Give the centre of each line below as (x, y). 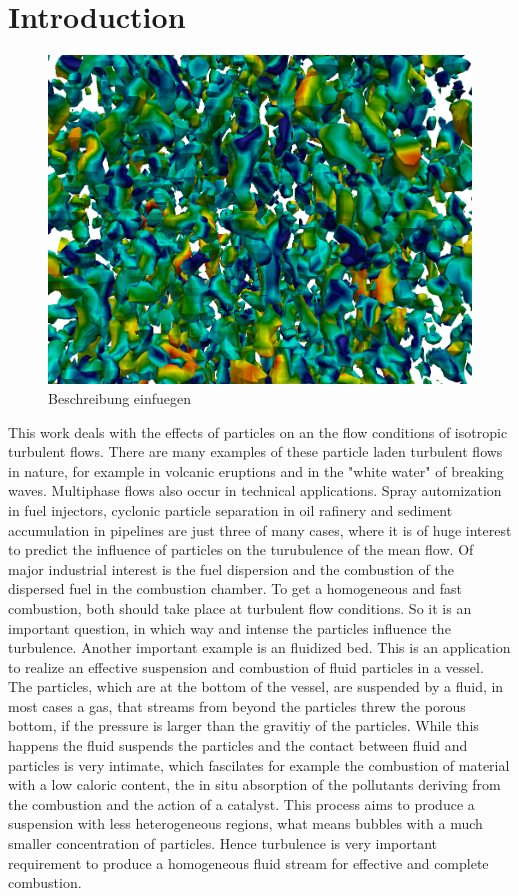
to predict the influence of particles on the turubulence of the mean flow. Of (241, 549)
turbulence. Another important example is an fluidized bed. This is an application (259, 647)
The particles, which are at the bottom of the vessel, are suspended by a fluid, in (256, 686)
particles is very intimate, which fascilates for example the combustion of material (259, 764)
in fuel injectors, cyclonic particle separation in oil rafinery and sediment (230, 509)
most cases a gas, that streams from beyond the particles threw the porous (237, 705)
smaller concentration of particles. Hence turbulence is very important (223, 843)
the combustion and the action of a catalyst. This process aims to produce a (241, 803)
